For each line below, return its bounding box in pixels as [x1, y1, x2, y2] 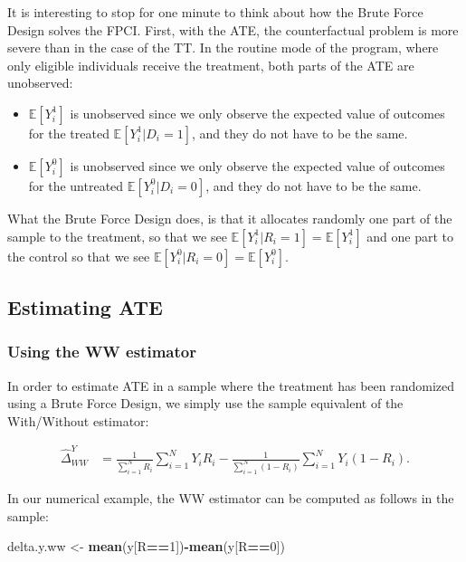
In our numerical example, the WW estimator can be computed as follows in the [7, 488, 454, 507]
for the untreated [28, 176, 124, 195]
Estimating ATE [7, 292, 163, 320]
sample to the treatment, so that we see [7, 226, 227, 245]
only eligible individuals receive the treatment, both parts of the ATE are [7, 55, 414, 74]
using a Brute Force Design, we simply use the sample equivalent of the [7, 394, 404, 413]
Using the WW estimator [7, 340, 196, 363]
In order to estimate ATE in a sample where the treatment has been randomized [7, 376, 455, 395]
